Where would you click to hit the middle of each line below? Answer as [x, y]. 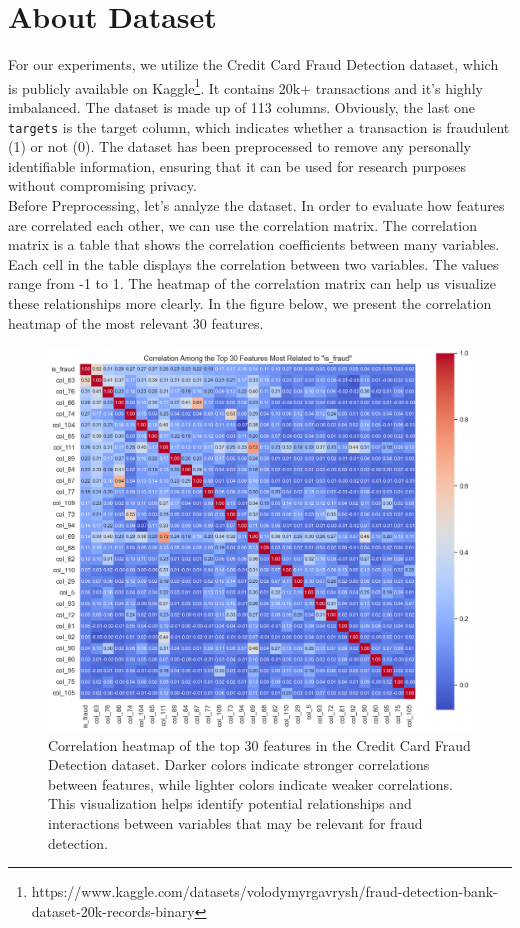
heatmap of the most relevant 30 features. [136, 322]
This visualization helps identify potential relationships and [230, 803]
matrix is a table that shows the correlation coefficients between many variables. [254, 244]
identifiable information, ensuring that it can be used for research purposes [237, 165]
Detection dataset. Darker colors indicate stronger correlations [239, 764]
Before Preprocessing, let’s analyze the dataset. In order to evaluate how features [256, 205]
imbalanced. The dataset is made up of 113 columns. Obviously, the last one [242, 106]
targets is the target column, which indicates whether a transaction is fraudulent [259, 126]
